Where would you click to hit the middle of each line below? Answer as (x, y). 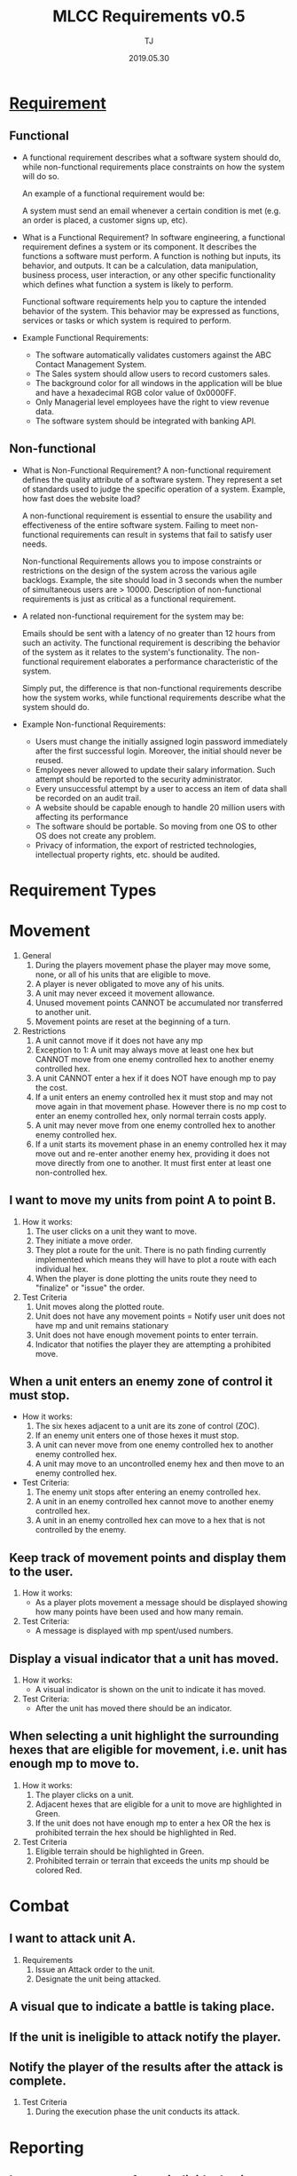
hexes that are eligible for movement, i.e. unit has (148, 1750)
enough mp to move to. (74, 1764)
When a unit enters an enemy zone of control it (141, 1381)
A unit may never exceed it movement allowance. (125, 993)
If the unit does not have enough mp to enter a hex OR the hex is (153, 1823)
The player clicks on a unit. (85, 1794)
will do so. (41, 176)
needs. (35, 544)
